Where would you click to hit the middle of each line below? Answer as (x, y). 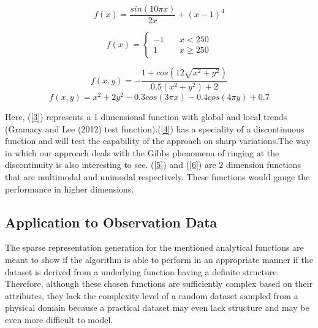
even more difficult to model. (59, 319)
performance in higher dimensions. (70, 189)
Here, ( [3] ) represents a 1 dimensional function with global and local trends (146, 117)
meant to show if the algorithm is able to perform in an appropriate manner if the (159, 259)
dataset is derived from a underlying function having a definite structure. (142, 271)
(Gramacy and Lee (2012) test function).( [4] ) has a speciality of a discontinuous (155, 128)
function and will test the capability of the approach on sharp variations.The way (158, 141)
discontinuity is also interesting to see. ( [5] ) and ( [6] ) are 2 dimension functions (153, 165)
